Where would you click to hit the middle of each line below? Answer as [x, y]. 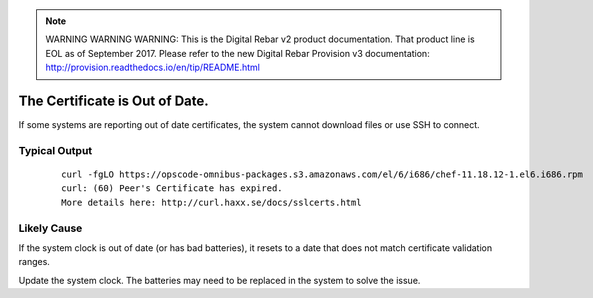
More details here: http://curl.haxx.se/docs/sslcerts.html [211, 202]
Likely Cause [50, 228]
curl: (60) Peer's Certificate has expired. [172, 188]
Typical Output [55, 150]
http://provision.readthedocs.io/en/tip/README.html [152, 67]
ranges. [34, 262]
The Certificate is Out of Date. [113, 100]
